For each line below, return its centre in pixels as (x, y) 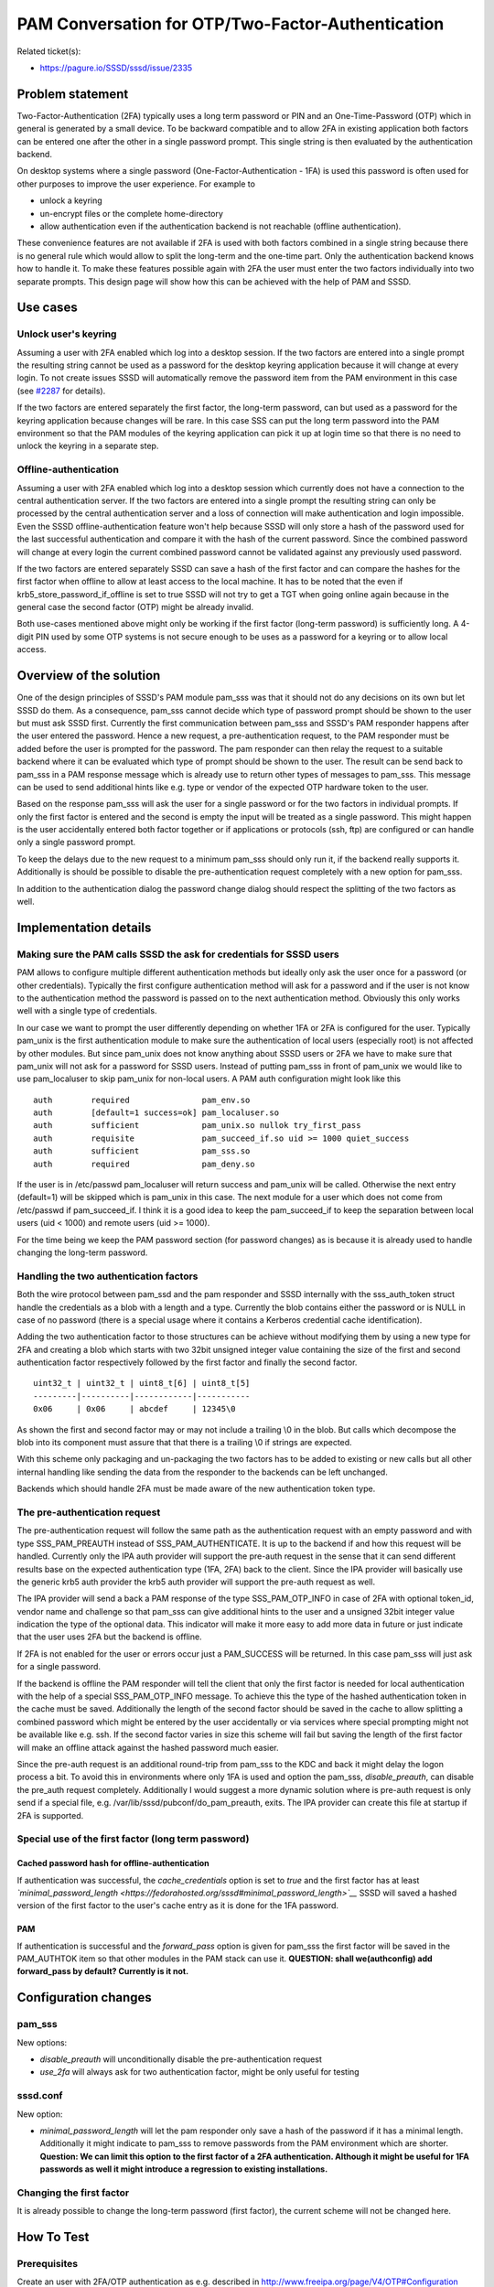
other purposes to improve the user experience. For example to (136, 184)
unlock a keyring (71, 200)
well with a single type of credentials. (87, 1011)
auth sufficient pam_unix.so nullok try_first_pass (197, 1126)
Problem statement (73, 94)
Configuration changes (85, 1997)
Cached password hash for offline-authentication (113, 1863)
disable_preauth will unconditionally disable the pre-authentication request (181, 2059)
